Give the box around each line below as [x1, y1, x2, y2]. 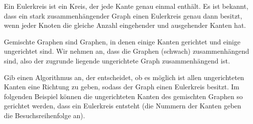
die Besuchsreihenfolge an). [4, 110, 85, 120]
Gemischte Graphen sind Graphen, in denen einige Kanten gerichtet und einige [4, 36, 241, 46]
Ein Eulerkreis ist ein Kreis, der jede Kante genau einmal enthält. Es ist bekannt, [4, 1, 249, 11]
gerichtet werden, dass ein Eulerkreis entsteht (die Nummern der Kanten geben [4, 101, 241, 111]
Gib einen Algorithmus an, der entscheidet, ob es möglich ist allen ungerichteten [4, 72, 244, 82]
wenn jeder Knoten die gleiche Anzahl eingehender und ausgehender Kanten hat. [4, 20, 246, 30]
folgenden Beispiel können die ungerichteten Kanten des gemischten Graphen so [4, 91, 243, 101]
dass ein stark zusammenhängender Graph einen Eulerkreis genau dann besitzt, [4, 10, 242, 21]
